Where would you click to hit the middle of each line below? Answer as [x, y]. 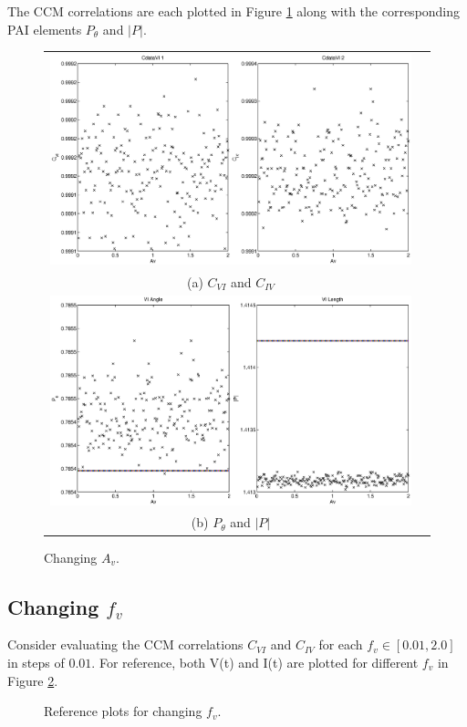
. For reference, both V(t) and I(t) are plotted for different [255, 662]
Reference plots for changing [123, 711]
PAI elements [45, 29]
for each [341, 644]
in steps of [36, 662]
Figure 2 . [33, 680]
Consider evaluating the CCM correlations [125, 644]
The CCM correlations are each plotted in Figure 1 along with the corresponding [234, 11]
